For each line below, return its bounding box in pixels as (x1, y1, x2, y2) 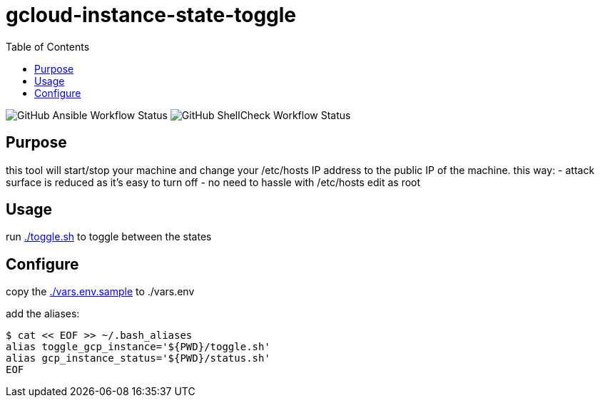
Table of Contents (6, 40, 90, 53)
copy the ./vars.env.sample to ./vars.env (6, 285, 195, 298)
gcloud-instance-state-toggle (6, 3, 297, 27)
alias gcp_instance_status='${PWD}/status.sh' (6, 352, 270, 364)
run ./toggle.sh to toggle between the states (6, 230, 212, 243)
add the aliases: (6, 307, 80, 320)
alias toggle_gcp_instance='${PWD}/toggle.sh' (6, 341, 270, 353)
